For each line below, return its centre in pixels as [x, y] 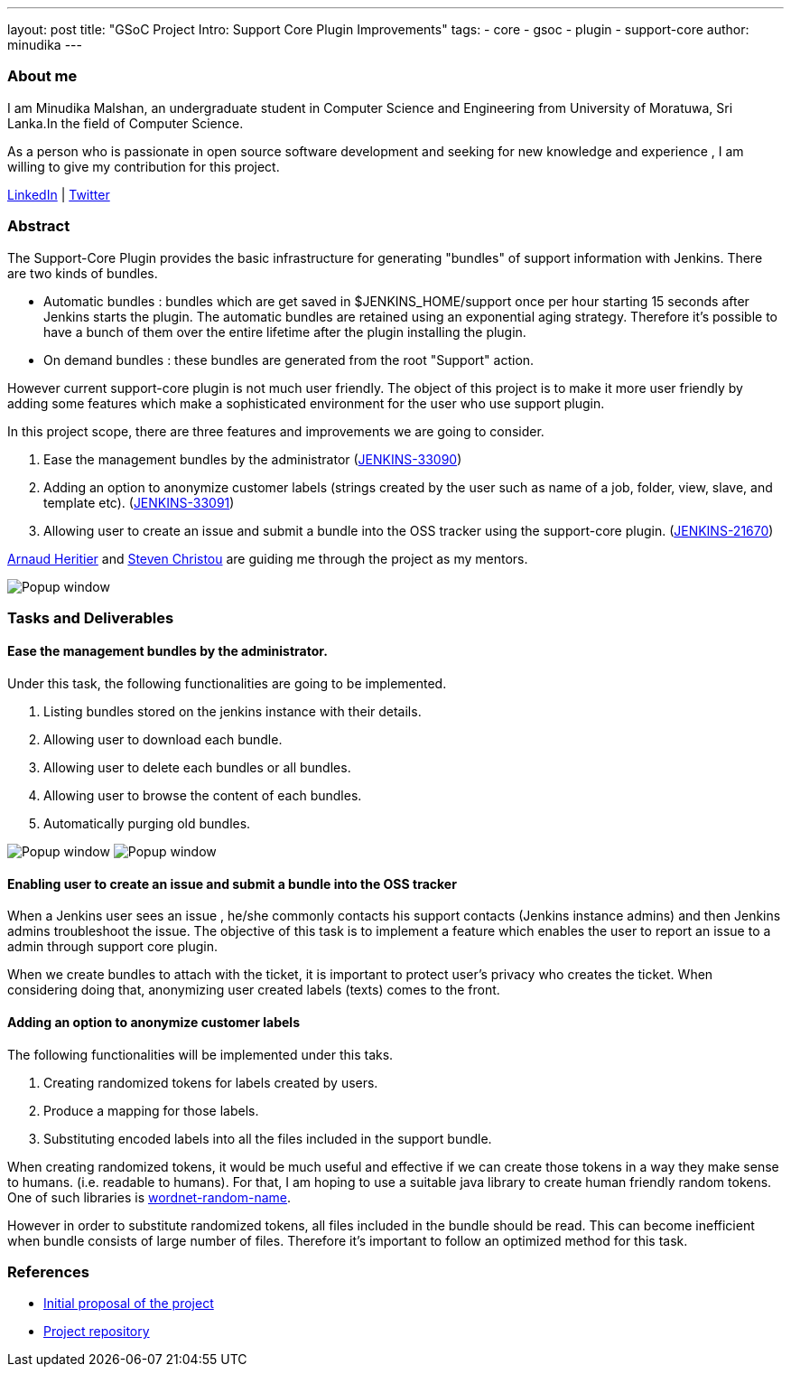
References [48, 1271]
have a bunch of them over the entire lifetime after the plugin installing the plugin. [285, 332]
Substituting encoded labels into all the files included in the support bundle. [268, 1138]
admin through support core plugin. [112, 947]
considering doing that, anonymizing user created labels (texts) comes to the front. [254, 990]
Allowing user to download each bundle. [163, 740]
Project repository [97, 1332]
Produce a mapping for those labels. [151, 1110]
